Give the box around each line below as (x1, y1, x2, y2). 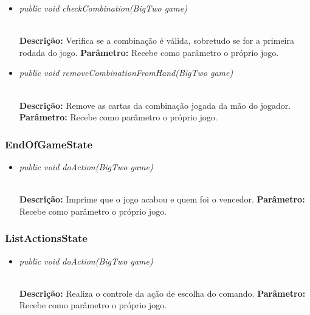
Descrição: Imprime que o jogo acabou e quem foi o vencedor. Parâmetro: (19, 193, 305, 206)
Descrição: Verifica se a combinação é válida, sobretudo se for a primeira (19, 34, 294, 47)
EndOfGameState (5, 136, 93, 151)
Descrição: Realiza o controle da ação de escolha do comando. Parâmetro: (19, 286, 306, 299)
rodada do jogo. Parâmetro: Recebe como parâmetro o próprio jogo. (19, 46, 279, 58)
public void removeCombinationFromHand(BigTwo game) (19, 66, 233, 79)
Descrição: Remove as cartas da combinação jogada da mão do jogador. (19, 99, 291, 111)
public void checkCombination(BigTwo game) (19, 2, 187, 14)
